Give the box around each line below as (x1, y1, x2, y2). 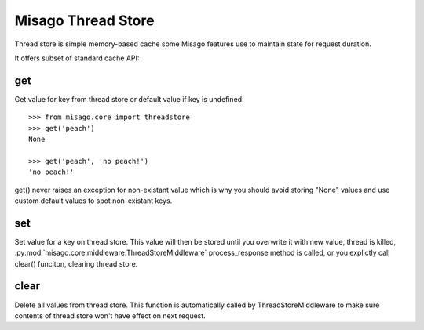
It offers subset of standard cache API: (14, 53, 140, 63)
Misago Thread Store (14, 12, 155, 29)
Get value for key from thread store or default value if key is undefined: (14, 94, 244, 103)
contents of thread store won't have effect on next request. (14, 310, 206, 321)
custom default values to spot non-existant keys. (14, 196, 173, 205)
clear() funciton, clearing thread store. (14, 259, 138, 268)
